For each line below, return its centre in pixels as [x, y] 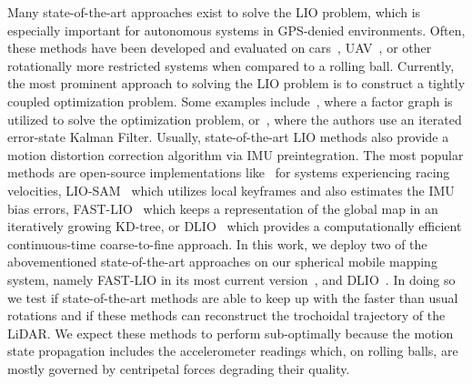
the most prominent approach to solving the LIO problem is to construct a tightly [236, 83]
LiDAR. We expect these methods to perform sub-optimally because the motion [231, 333]
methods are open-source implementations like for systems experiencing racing [229, 172]
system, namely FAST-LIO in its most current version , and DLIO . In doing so [231, 279]
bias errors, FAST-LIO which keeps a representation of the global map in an [223, 208]
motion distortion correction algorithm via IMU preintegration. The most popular [236, 154]
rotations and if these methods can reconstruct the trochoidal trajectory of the [226, 315]
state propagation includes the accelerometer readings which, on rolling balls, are [233, 351]
